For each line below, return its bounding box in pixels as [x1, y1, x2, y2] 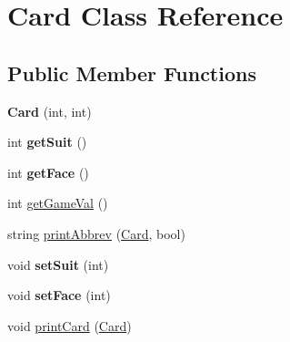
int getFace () [7, 162, 89, 181]
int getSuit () [7, 132, 87, 151]
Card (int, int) [7, 101, 92, 120]
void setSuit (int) [7, 254, 109, 274]
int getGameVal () [7, 193, 108, 212]
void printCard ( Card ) [7, 316, 132, 335]
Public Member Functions [7, 58, 256, 87]
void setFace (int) [7, 285, 111, 305]
